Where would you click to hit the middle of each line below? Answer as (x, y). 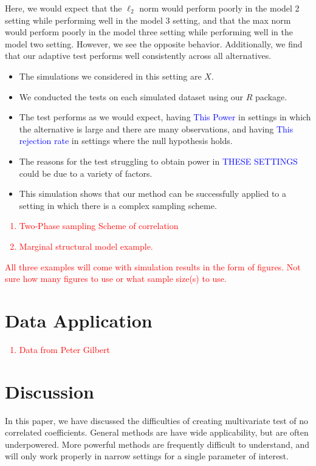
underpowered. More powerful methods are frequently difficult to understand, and (157, 444)
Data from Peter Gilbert (64, 349)
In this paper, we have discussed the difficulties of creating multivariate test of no (157, 420)
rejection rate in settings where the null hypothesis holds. (126, 141)
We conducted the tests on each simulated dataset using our (131, 96)
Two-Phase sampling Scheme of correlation (99, 226)
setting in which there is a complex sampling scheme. (118, 205)
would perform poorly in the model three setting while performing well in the (149, 32)
